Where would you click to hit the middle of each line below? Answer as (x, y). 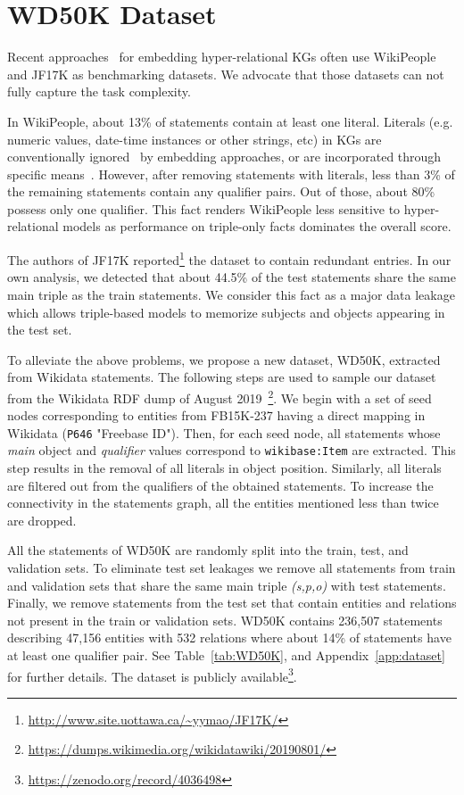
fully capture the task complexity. (99, 91)
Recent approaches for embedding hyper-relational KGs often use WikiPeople (222, 57)
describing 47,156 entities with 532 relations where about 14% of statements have (229, 638)
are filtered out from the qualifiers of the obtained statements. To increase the (220, 485)
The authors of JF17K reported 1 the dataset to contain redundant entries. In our (229, 258)
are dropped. (42, 520)
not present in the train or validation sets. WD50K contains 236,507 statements (225, 620)
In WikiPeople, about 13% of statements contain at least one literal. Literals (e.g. (230, 121)
